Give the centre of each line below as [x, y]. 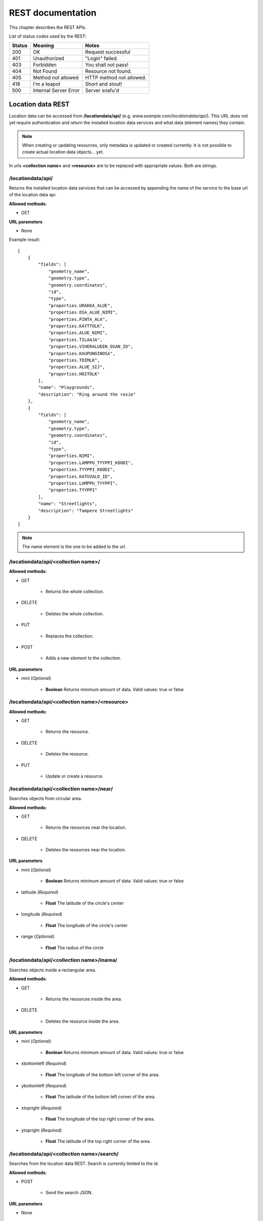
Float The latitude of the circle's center [85, 903]
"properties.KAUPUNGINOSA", [82, 353]
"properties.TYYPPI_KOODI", [82, 470]
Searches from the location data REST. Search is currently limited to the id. [84, 1164]
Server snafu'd [102, 90]
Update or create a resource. [75, 776]
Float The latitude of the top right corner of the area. [98, 1141]
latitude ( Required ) [40, 892]
